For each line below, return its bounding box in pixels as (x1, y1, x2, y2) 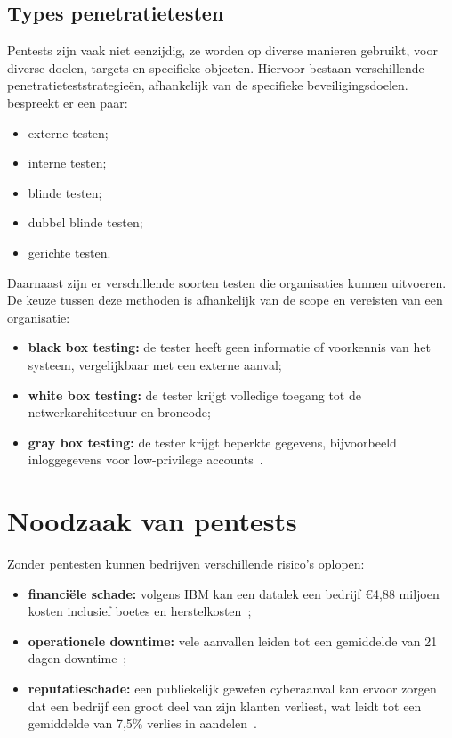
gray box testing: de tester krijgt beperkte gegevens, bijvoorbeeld (28, 432, 397, 451)
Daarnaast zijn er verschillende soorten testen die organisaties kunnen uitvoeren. (7, 273, 447, 291)
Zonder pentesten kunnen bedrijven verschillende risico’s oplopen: (7, 554, 365, 573)
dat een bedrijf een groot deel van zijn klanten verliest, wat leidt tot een (28, 696, 422, 715)
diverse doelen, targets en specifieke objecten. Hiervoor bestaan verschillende (7, 58, 424, 77)
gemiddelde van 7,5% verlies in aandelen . (28, 714, 257, 733)
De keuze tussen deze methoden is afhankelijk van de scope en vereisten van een (7, 291, 443, 309)
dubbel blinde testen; (28, 213, 143, 232)
